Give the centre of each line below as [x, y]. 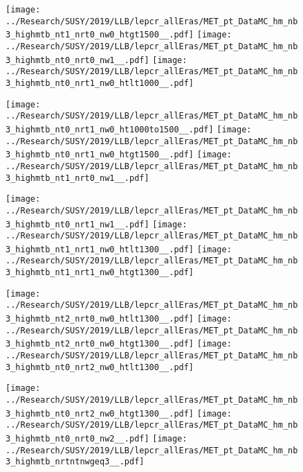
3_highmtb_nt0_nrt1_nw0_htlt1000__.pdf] [100, 83]
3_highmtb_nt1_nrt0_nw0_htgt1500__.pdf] [100, 35]
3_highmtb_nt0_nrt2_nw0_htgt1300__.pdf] [100, 413]
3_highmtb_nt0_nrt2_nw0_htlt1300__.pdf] [100, 367]
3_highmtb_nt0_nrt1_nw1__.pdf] [77, 224]
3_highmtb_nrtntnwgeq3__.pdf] [75, 462]
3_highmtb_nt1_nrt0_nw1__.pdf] [77, 178]
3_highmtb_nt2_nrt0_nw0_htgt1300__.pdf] [100, 344]
